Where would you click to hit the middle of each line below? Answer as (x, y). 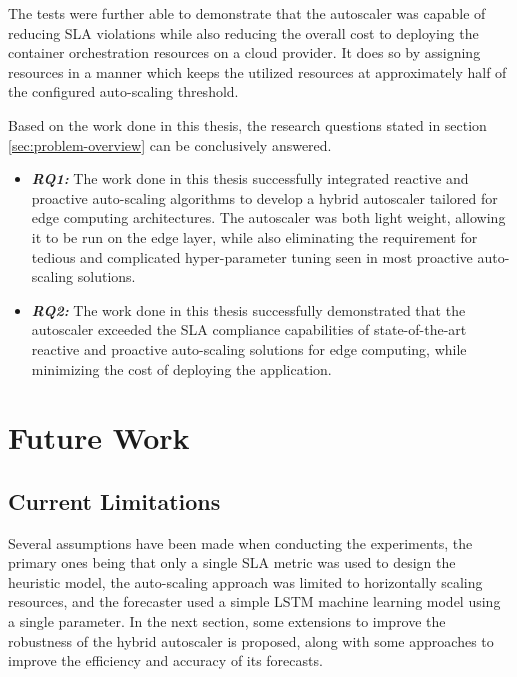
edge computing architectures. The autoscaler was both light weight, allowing (268, 217)
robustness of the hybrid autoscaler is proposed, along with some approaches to (251, 640)
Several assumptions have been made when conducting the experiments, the (240, 542)
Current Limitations (114, 500)
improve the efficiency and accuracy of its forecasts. (165, 660)
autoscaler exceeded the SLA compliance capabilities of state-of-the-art (249, 329)
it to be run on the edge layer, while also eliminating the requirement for (254, 236)
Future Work (99, 437)
